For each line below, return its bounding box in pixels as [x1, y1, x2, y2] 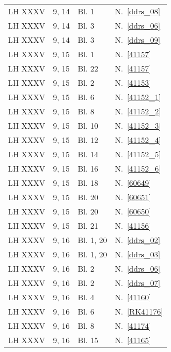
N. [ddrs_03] [115, 248, 161, 260]
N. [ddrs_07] [115, 277, 161, 288]
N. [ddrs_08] [115, 5, 161, 17]
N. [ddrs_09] [115, 34, 161, 45]
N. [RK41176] [115, 306, 164, 317]
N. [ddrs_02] [115, 234, 161, 246]
